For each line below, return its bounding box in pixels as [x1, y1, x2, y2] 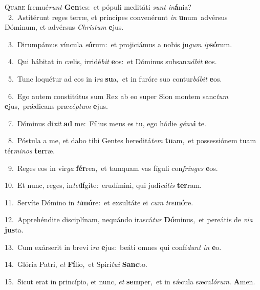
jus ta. [5, 224, 24, 235]
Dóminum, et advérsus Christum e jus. [5, 22, 124, 32]
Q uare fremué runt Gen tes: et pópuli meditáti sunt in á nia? [5, 2, 191, 12]
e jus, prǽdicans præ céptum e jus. [5, 101, 108, 111]
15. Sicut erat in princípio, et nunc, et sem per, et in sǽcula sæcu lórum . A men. [5, 276, 255, 286]
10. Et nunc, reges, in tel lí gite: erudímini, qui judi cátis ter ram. [5, 180, 202, 190]
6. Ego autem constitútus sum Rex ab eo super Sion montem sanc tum [8, 90, 229, 101]
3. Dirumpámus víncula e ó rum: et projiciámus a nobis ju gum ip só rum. [8, 38, 232, 49]
